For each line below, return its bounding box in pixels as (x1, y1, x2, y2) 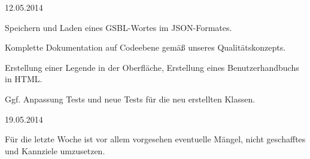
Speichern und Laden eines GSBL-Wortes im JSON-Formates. (5, 21, 232, 33)
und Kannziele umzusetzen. (5, 144, 105, 157)
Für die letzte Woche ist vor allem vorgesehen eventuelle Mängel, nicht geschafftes (5, 133, 306, 145)
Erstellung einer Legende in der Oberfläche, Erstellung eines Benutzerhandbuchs (5, 61, 299, 73)
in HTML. (5, 73, 42, 85)
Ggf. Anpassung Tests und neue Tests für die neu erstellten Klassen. (5, 92, 256, 105)
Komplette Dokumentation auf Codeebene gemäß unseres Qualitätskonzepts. (5, 41, 286, 54)
